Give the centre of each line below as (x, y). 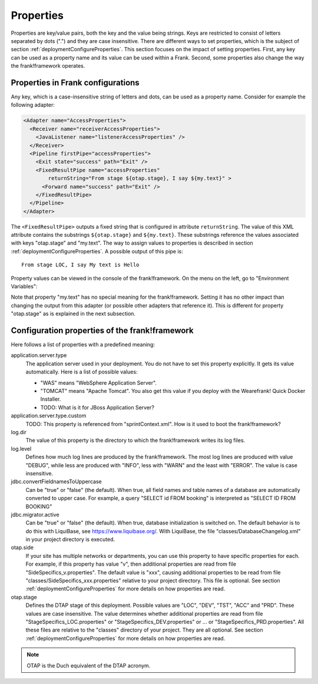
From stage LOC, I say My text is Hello (80, 265)
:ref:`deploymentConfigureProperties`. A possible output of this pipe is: (97, 251)
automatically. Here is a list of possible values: (82, 372)
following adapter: (33, 105)
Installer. (51, 399)
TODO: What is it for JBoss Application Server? (97, 407)
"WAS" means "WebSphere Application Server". (99, 382)
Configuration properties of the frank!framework (102, 331)
